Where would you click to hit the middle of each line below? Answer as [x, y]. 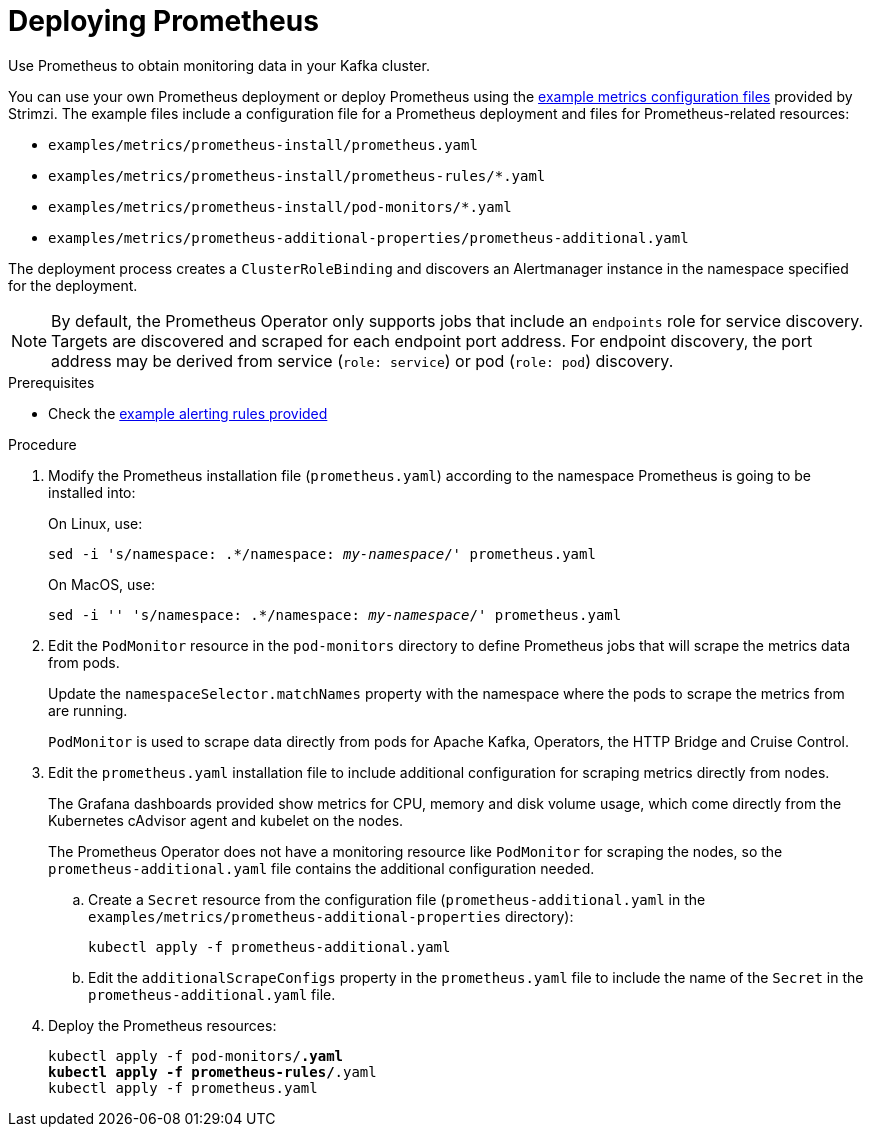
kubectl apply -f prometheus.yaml [183, 1087]
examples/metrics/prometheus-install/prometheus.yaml [263, 144]
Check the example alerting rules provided [188, 413]
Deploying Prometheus [163, 21]
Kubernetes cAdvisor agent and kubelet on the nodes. [226, 820]
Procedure [42, 444]
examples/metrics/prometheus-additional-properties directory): [331, 916]
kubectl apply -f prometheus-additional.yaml [269, 946]
